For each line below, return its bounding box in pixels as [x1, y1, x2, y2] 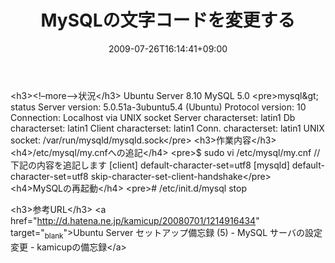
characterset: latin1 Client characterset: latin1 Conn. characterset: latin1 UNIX [10, 122, 325, 134]
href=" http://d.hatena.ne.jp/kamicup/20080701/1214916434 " [10, 214, 260, 226]
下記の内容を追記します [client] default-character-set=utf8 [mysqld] [10, 159, 290, 171]
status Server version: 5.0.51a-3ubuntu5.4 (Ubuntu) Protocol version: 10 [10, 101, 307, 113]
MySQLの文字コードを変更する [40, 9, 296, 32]
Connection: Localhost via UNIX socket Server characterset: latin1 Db [10, 111, 296, 123]
